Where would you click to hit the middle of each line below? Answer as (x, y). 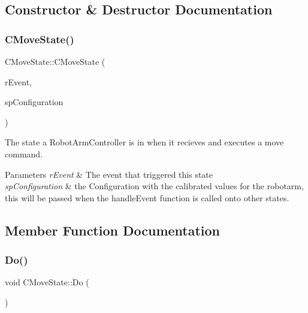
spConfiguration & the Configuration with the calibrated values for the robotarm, (154, 186)
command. (24, 153)
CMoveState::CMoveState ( (55, 61)
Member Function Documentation (113, 230)
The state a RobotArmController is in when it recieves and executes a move (144, 142)
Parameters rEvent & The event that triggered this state (109, 174)
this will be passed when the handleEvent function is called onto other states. (147, 197)
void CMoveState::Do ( (47, 282)
